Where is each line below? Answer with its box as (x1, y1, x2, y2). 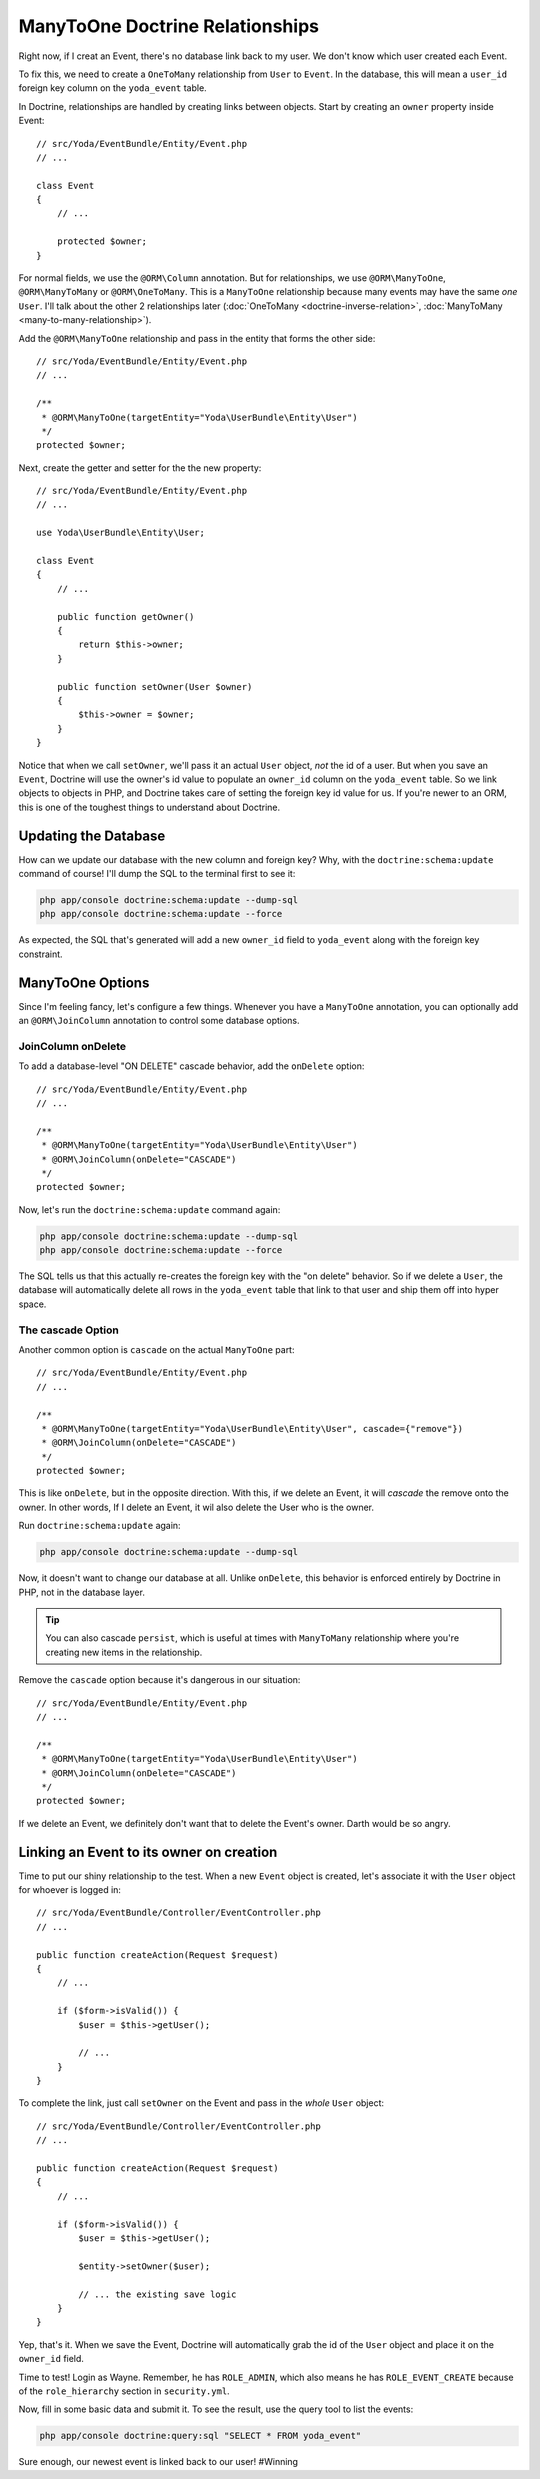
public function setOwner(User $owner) (56, 681, 253, 692)
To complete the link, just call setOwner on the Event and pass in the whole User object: (18, 2097, 385, 2109)
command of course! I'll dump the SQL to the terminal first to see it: (18, 867, 296, 879)
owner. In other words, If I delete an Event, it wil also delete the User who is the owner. (18, 1501, 375, 1513)
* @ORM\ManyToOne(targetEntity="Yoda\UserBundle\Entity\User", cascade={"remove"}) (41, 1423, 464, 1434)
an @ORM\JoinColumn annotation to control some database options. (18, 1015, 300, 1027)
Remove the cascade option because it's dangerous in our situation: (18, 1674, 301, 1686)
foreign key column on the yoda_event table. (18, 82, 207, 94)
